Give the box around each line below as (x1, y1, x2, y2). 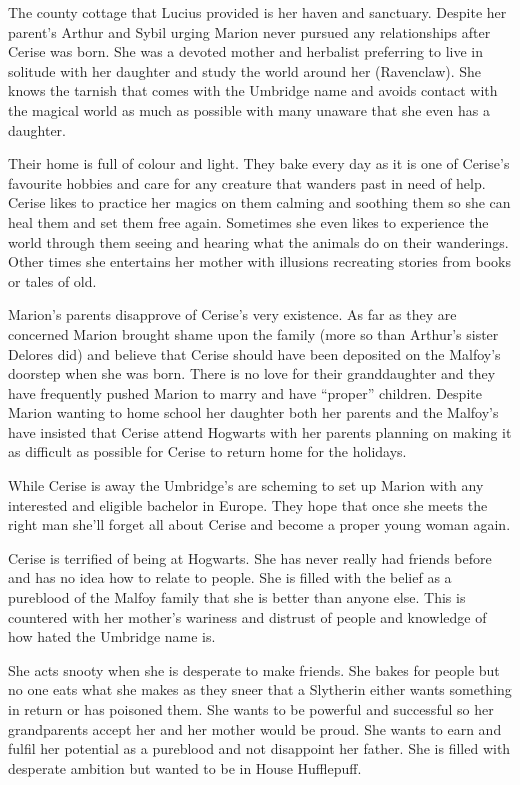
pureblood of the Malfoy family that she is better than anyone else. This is (8, 587, 466, 608)
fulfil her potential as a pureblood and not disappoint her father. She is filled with (8, 738, 511, 759)
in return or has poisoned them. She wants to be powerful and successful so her (8, 699, 494, 719)
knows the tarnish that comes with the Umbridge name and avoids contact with (8, 80, 498, 101)
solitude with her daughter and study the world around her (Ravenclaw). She (8, 60, 482, 81)
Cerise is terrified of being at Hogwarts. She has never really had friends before (8, 547, 492, 568)
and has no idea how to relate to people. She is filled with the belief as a (8, 567, 452, 588)
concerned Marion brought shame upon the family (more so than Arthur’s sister (8, 323, 499, 344)
